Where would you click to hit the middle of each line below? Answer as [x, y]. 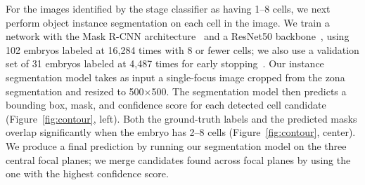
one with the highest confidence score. [87, 173]
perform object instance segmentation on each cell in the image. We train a [168, 22]
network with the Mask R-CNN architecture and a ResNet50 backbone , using [178, 36]
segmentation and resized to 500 [75, 91]
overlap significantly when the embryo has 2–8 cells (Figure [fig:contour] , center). [181, 132]
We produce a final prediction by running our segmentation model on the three [176, 145]
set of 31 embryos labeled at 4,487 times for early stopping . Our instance [165, 63]
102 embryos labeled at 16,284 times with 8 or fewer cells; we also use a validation [182, 49]
